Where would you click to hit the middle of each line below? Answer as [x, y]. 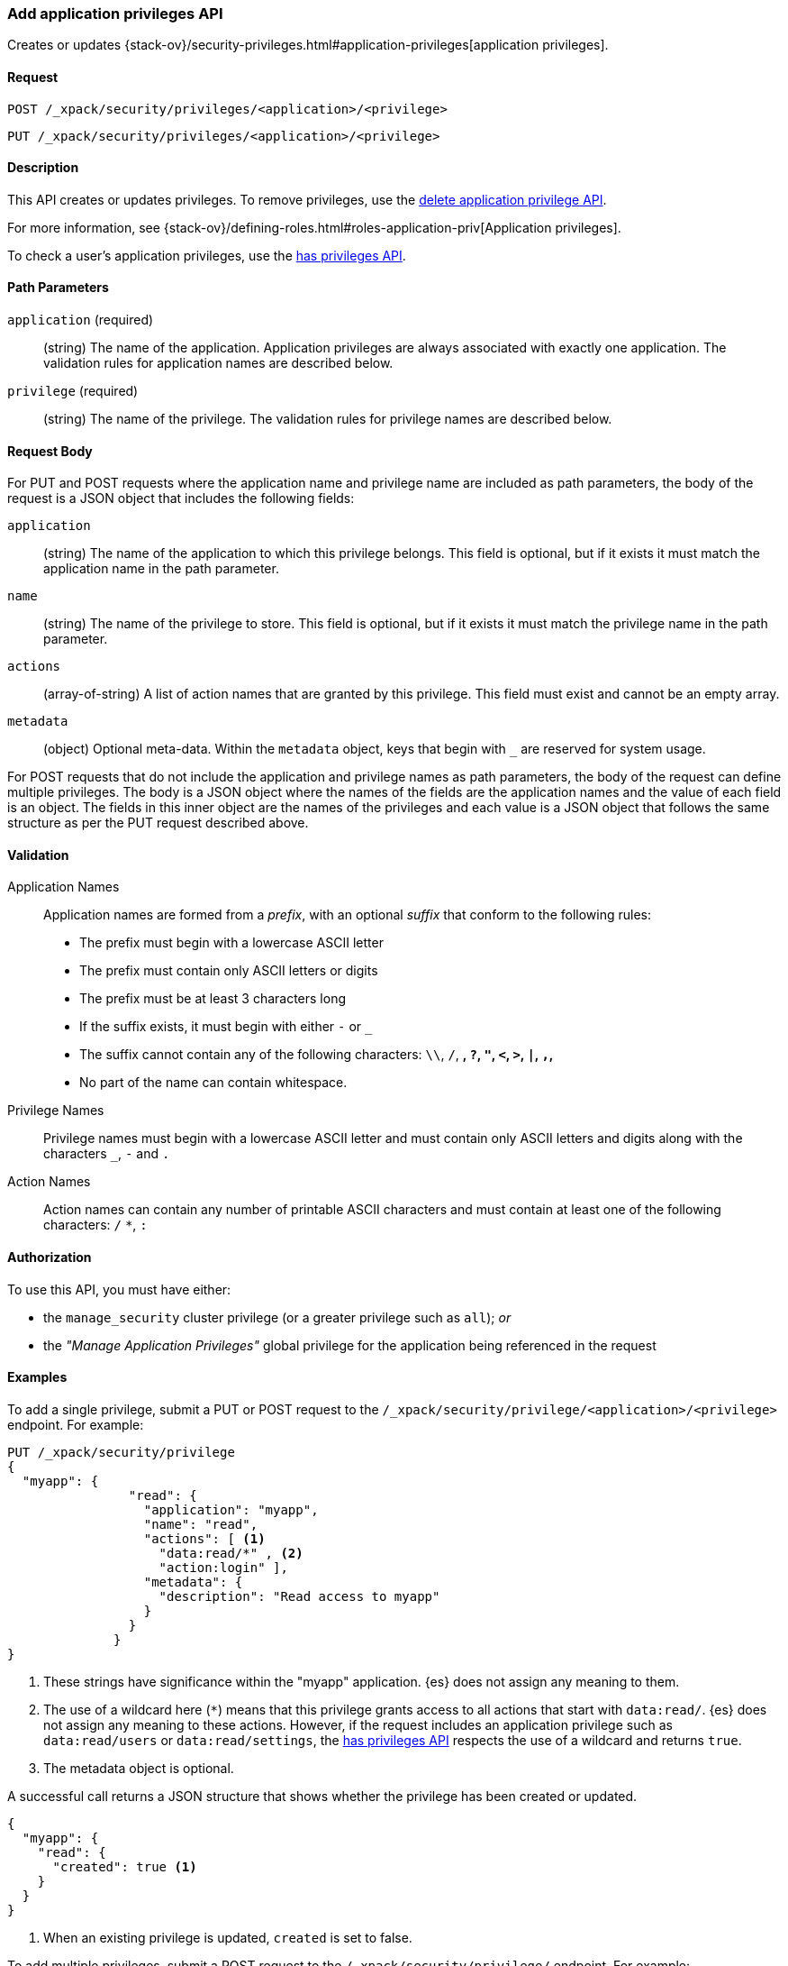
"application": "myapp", [231, 1509]
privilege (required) [73, 391]
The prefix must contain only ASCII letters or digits [229, 971]
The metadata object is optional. [139, 1768]
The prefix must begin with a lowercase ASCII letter [231, 943]
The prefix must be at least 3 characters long [213, 999]
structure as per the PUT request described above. [158, 823]
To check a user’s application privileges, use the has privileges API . [207, 255]
